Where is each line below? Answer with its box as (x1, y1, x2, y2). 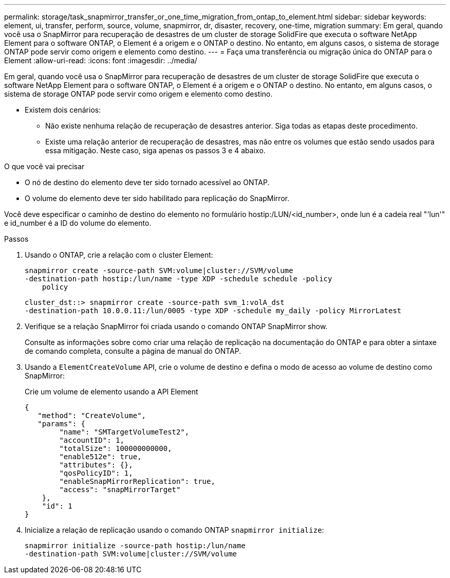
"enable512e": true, (59, 453, 142, 461)
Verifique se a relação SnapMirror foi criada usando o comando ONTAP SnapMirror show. (25, 322, 328, 331)
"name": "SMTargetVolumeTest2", (59, 428, 190, 436)
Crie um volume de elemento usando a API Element (25, 387, 198, 396)
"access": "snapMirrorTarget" (59, 485, 181, 494)
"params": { (38, 420, 86, 428)
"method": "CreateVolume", (38, 411, 146, 420)
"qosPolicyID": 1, (59, 469, 133, 477)
